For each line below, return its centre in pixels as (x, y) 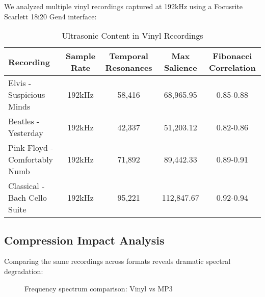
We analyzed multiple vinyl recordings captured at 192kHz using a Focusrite (124, 6)
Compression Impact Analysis (84, 240)
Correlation (232, 68)
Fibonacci (232, 56)
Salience (180, 68)
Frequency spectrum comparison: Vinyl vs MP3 (99, 288)
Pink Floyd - (31, 148)
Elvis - (20, 83)
